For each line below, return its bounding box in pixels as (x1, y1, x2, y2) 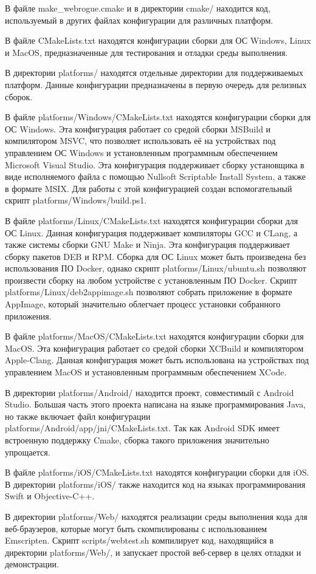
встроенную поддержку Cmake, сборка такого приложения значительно (5, 434, 269, 446)
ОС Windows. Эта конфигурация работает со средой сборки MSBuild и (5, 122, 271, 135)
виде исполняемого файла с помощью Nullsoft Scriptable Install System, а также (5, 170, 306, 183)
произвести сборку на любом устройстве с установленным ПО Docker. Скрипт (5, 273, 297, 286)
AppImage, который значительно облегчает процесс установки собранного (5, 298, 281, 310)
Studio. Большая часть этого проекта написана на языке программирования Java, (5, 398, 306, 411)
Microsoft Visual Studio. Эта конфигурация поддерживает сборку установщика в (5, 158, 304, 171)
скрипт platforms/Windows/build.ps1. (5, 194, 147, 207)
